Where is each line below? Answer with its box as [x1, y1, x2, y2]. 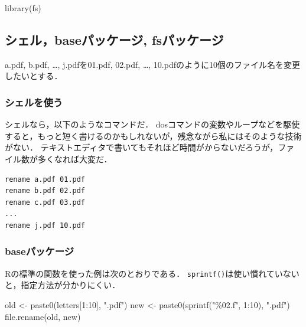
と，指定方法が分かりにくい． [5, 279, 121, 291]
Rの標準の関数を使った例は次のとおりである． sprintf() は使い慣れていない [5, 267, 300, 279]
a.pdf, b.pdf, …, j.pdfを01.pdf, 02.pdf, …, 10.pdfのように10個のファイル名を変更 [5, 58, 300, 70]
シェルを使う [5, 94, 63, 109]
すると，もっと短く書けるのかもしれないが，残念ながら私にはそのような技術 [5, 129, 302, 142]
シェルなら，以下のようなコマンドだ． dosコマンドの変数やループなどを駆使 [5, 118, 300, 130]
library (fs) [5, 2, 41, 14]
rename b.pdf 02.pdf [5, 187, 86, 195]
